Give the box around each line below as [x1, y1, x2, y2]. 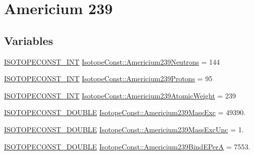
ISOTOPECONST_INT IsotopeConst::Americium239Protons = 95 [4, 73, 213, 84]
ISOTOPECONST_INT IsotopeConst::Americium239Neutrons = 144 [4, 56, 220, 67]
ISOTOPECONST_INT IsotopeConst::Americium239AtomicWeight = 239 [4, 90, 236, 100]
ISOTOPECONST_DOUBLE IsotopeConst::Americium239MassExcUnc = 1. [4, 124, 244, 134]
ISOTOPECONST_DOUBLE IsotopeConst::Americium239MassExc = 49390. [4, 107, 246, 118]
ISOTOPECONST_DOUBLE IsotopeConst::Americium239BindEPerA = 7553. [4, 141, 250, 151]
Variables [4, 32, 54, 48]
